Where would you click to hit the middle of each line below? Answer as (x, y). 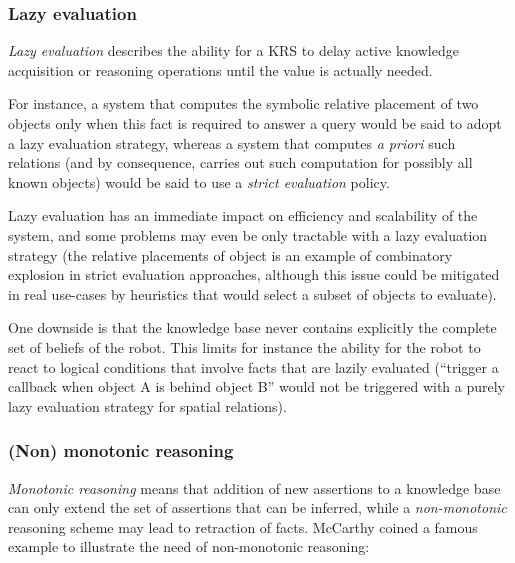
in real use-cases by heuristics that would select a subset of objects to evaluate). (252, 293)
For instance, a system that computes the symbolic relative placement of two (243, 103)
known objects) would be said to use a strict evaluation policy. (199, 181)
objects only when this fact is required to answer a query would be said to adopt (255, 123)
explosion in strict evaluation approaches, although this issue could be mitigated (254, 274)
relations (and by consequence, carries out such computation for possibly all (240, 162)
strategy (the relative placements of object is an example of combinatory (230, 254)
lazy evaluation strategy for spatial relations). (147, 405)
